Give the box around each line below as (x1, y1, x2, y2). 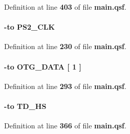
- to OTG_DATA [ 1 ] (4, 61, 82, 72)
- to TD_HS (4, 100, 47, 111)
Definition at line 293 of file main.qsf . (4, 80, 126, 91)
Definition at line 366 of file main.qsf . (4, 120, 126, 131)
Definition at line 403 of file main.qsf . (4, 2, 126, 12)
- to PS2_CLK (4, 21, 55, 32)
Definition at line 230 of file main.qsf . (4, 41, 126, 52)
